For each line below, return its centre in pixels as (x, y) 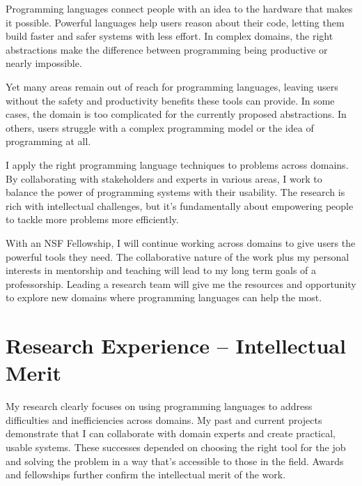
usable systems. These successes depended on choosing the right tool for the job (176, 447)
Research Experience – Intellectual (176, 345)
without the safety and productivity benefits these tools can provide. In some (170, 100)
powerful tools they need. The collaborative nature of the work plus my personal (178, 256)
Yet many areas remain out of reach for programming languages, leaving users (172, 86)
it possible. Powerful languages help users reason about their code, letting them (175, 22)
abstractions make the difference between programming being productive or (167, 49)
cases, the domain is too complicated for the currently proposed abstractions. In (176, 114)
